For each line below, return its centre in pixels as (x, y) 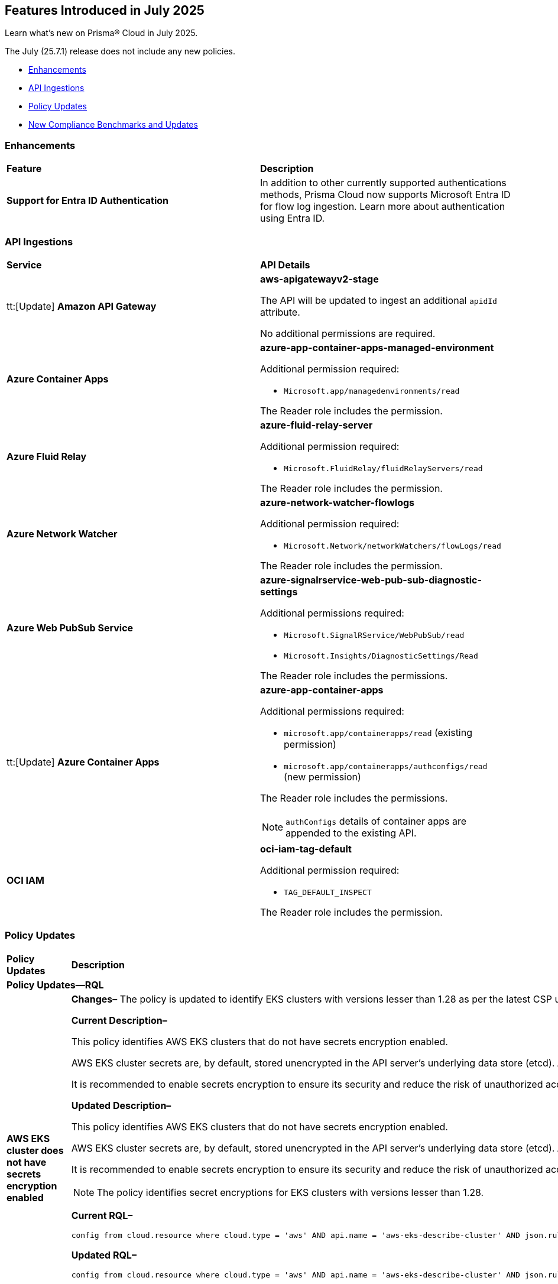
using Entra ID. (293, 218)
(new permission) (322, 776)
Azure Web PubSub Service (70, 628)
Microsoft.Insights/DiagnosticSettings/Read (381, 656)
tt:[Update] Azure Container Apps (83, 762)
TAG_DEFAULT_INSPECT (328, 892)
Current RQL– (102, 1215)
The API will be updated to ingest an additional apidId (379, 300)
